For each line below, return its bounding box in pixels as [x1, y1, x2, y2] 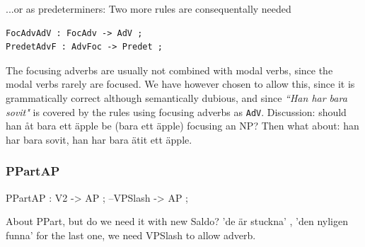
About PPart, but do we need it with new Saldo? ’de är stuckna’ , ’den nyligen [6, 214, 348, 229]
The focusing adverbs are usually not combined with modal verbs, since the [6, 62, 333, 77]
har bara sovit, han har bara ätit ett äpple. [6, 132, 192, 147]
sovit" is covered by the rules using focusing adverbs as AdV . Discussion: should [6, 104, 347, 119]
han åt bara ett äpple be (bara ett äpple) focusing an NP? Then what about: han [6, 118, 359, 133]
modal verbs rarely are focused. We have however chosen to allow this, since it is [6, 76, 355, 91]
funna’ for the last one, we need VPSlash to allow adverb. [6, 227, 256, 242]
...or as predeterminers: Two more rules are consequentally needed [6, 1, 291, 16]
